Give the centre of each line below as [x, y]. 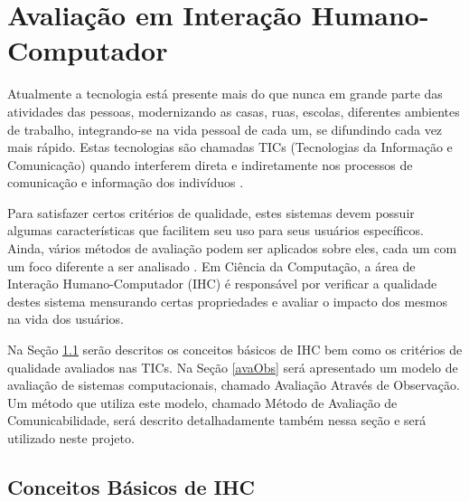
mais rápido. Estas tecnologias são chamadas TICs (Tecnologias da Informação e [230, 147]
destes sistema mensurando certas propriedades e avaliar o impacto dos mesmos [227, 301]
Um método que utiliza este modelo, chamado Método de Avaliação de [202, 402]
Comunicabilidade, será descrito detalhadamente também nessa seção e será [217, 420]
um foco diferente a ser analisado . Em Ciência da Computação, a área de [211, 265]
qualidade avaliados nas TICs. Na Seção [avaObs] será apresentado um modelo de [233, 367]
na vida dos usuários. [66, 319]
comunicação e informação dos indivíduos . [126, 182]
